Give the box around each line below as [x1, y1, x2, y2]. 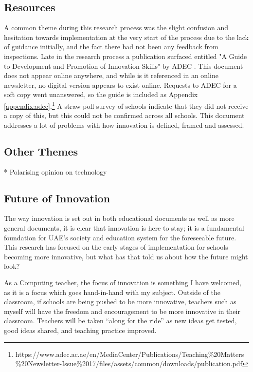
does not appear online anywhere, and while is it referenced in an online [4, 70, 218, 80]
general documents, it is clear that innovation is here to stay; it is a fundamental [4, 222, 244, 233]
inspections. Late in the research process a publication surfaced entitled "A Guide [4, 51, 247, 61]
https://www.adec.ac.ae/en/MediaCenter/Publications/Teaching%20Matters [15, 349, 244, 359]
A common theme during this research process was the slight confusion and [4, 22, 229, 33]
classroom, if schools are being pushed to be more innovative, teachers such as [4, 296, 236, 307]
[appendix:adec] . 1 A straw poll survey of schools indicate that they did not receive [4, 99, 249, 111]
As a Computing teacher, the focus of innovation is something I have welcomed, [4, 277, 241, 287]
